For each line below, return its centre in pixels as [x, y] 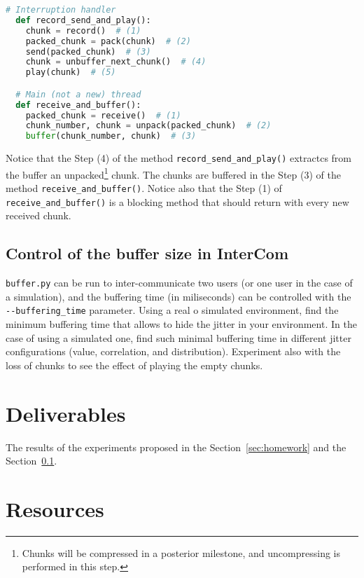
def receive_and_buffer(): [78, 105]
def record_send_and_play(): [83, 20]
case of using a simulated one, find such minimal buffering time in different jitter [178, 337]
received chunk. [38, 215]
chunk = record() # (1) [83, 30]
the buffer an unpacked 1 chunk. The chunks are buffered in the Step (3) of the [173, 173]
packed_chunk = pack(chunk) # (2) [108, 41]
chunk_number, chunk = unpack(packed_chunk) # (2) [148, 126]
